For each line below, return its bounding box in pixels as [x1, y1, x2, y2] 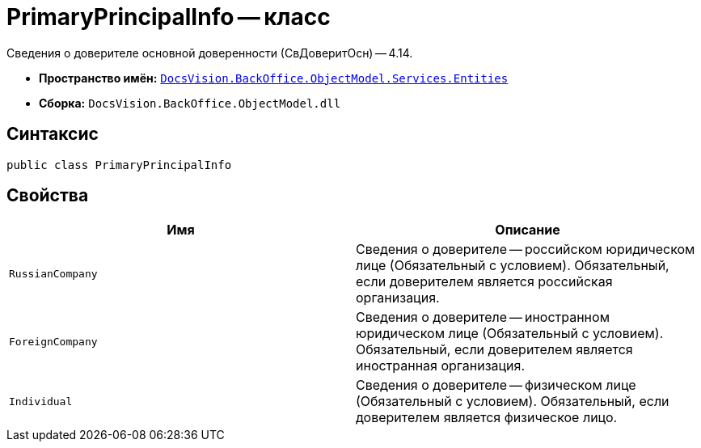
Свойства [6, 185, 89, 206]
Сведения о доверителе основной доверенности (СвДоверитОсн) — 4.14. [6, 45, 413, 60]
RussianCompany [9, 267, 98, 280]
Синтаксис [6, 124, 99, 145]
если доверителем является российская [356, 273, 613, 290]
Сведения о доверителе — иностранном [356, 309, 610, 326]
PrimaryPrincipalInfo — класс [6, 3, 331, 31]
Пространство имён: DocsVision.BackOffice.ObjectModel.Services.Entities [39, 70, 509, 85]
